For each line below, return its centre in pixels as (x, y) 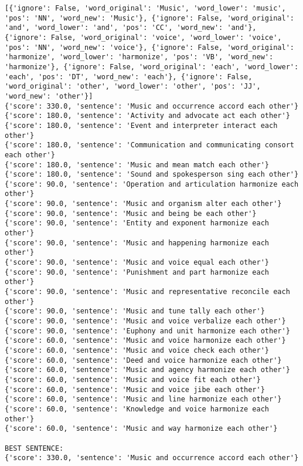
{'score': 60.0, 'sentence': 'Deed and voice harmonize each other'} (143, 360)
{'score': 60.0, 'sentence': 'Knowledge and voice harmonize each (137, 409)
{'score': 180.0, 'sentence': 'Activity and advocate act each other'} (147, 116)
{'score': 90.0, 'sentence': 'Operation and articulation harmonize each (152, 184)
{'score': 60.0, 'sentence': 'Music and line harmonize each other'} (143, 399)
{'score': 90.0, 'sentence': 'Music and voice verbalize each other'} (145, 321)
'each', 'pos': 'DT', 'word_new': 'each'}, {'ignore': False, (129, 77)
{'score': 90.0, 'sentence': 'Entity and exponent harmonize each (137, 223)
